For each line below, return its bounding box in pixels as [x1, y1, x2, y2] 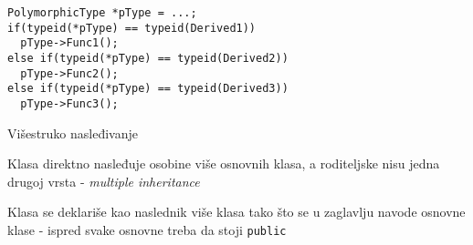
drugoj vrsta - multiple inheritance [7, 171, 200, 190]
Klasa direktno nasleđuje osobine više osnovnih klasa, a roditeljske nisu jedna [7, 154, 440, 173]
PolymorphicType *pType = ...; [7, 6, 197, 19]
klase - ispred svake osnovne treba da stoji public [7, 219, 287, 239]
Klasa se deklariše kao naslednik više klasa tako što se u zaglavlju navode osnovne [7, 202, 466, 221]
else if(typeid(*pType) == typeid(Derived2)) [7, 51, 289, 65]
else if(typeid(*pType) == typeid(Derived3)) [7, 82, 289, 96]
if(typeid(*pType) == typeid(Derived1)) [7, 21, 257, 35]
